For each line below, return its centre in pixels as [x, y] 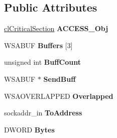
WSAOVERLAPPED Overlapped [59, 96]
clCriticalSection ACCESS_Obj [56, 28]
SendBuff [60, 79]
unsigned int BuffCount [43, 62]
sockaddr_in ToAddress [43, 113]
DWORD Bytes [29, 129]
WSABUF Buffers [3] [38, 45]
